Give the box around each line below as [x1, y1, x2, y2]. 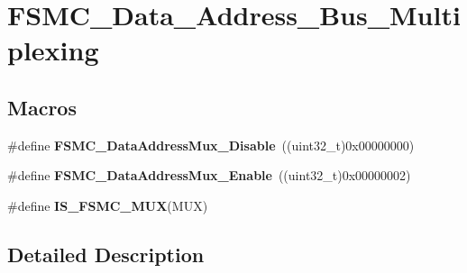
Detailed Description [7, 240, 205, 268]
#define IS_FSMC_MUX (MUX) [7, 196, 208, 214]
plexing [7, 32, 99, 68]
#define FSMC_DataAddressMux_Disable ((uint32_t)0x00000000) [7, 135, 415, 154]
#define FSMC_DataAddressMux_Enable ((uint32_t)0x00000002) [7, 166, 411, 185]
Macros [7, 93, 77, 121]
